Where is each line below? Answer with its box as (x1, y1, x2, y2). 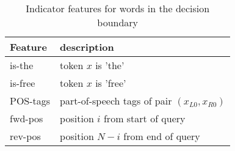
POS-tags (10, 94, 51, 108)
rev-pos (10, 129, 41, 143)
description (60, 40, 114, 54)
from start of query (103, 111, 186, 125)
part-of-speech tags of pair (60, 94, 172, 108)
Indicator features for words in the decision (26, 1, 210, 15)
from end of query (123, 129, 200, 143)
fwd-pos (10, 111, 43, 125)
